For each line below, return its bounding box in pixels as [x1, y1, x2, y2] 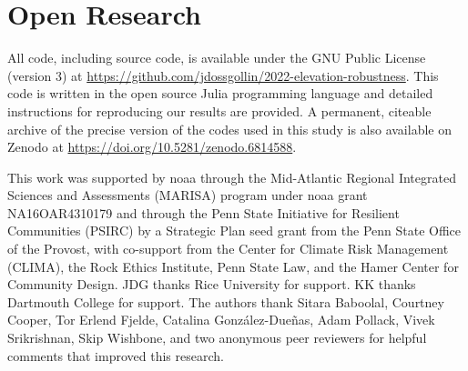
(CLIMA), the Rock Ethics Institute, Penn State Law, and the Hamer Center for [7, 256, 459, 276]
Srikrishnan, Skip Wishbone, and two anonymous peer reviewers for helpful [7, 328, 427, 347]
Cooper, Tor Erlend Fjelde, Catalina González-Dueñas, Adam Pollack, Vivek [7, 310, 435, 329]
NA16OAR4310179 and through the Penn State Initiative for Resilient [7, 203, 400, 222]
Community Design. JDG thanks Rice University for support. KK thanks [7, 275, 416, 294]
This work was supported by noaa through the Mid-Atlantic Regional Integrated [7, 167, 456, 186]
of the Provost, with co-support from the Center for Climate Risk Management [7, 239, 449, 258]
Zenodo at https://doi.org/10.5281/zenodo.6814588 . [7, 137, 297, 156]
